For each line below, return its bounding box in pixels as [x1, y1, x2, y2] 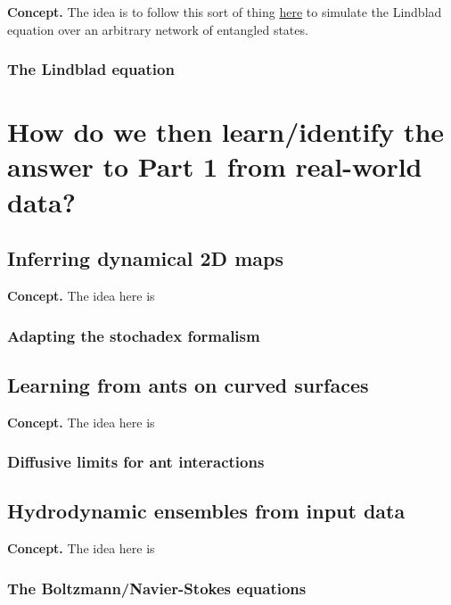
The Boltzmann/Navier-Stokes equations [7, 576, 307, 599]
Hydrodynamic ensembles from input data [7, 497, 406, 525]
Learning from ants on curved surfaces [7, 370, 369, 398]
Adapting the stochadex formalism [7, 324, 260, 346]
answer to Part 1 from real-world [7, 148, 422, 185]
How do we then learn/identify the [7, 113, 445, 150]
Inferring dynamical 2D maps [7, 244, 283, 272]
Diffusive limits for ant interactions [7, 451, 265, 473]
